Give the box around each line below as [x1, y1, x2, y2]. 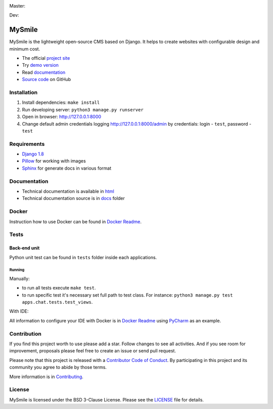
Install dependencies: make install [22, 99, 100, 106]
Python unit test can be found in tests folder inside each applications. [9, 254, 157, 260]
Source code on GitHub [22, 76, 71, 83]
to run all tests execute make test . [22, 285, 96, 291]
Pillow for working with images [22, 158, 86, 164]
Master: [9, 3, 25, 9]
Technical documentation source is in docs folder [22, 195, 125, 201]
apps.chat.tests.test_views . [22, 299, 93, 305]
